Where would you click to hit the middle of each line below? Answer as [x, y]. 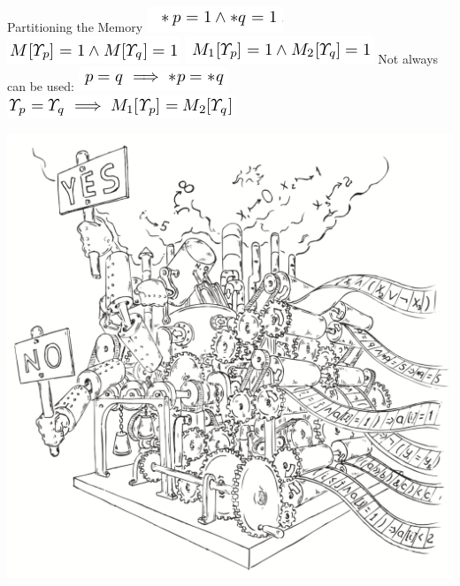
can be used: [41, 86]
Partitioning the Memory [75, 27]
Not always [408, 58]
